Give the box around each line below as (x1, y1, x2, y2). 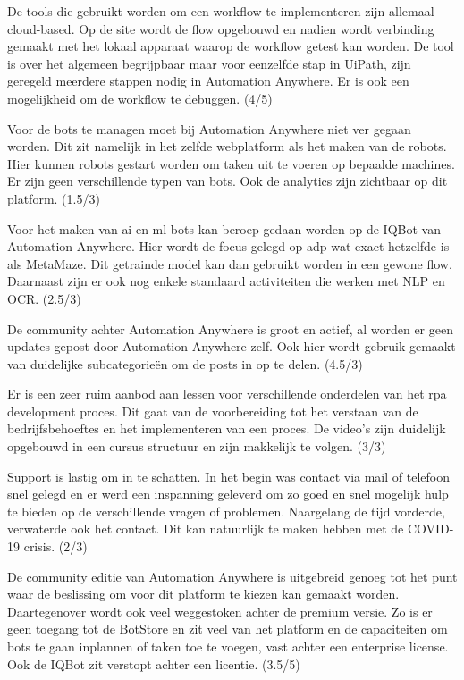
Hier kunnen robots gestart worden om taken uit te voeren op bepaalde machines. (7, 154, 455, 172)
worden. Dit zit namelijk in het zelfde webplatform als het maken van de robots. (7, 137, 447, 155)
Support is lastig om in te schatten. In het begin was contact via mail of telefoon (7, 466, 450, 485)
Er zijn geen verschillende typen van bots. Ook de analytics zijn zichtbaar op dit (7, 172, 448, 190)
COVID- (407, 519, 454, 538)
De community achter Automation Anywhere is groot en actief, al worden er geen (7, 319, 453, 338)
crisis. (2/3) (23, 537, 88, 556)
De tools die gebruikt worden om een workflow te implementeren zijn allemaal (7, 2, 434, 20)
